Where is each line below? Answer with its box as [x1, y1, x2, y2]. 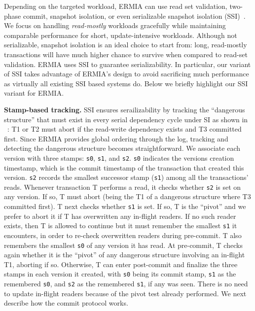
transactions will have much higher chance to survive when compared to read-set [4, 49, 248, 59]
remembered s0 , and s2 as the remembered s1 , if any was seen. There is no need [4, 278, 248, 289]
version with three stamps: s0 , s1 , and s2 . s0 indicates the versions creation [4, 152, 234, 163]
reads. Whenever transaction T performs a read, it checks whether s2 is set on [4, 181, 241, 192]
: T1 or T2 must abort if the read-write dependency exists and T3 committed [7, 124, 242, 134]
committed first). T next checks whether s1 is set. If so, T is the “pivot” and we [4, 201, 246, 211]
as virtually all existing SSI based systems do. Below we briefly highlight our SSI [4, 78, 248, 88]
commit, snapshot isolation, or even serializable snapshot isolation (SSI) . [23, 10, 246, 21]
